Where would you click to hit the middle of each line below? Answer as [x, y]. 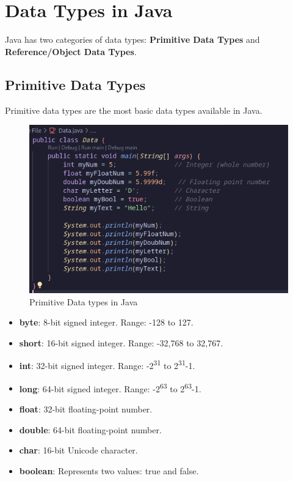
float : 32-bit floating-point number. [86, 408]
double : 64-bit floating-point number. [90, 429]
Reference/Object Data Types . [71, 51]
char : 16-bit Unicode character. [78, 450]
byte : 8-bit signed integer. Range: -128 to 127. [106, 322]
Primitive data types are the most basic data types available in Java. [134, 110]
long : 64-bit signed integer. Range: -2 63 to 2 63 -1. [110, 387]
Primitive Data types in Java [84, 301]
